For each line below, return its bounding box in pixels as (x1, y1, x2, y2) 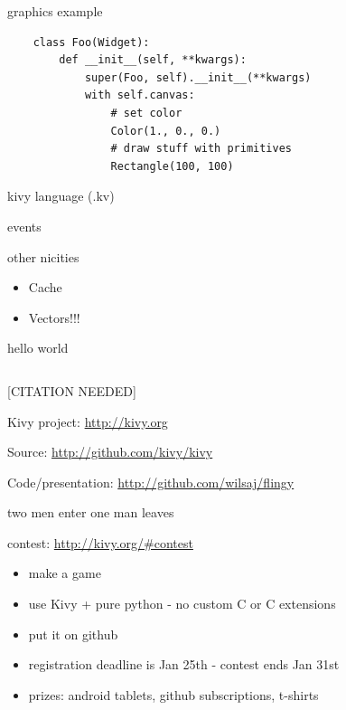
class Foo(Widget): (33, 35, 150, 49)
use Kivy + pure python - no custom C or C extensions (28, 594, 336, 613)
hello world (7, 338, 69, 357)
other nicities (7, 247, 79, 266)
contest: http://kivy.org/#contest (7, 533, 193, 552)
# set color (110, 106, 182, 119)
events (7, 216, 42, 235)
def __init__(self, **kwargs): (59, 53, 247, 67)
